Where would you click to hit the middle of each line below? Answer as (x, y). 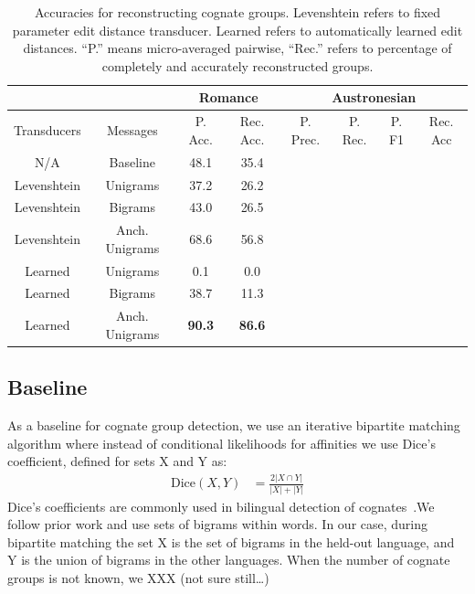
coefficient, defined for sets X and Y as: (117, 461)
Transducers (47, 130)
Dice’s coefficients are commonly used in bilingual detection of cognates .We (221, 506)
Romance (228, 97)
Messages (132, 130)
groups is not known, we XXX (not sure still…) (138, 578)
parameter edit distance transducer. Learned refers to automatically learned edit (237, 30)
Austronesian (374, 97)
